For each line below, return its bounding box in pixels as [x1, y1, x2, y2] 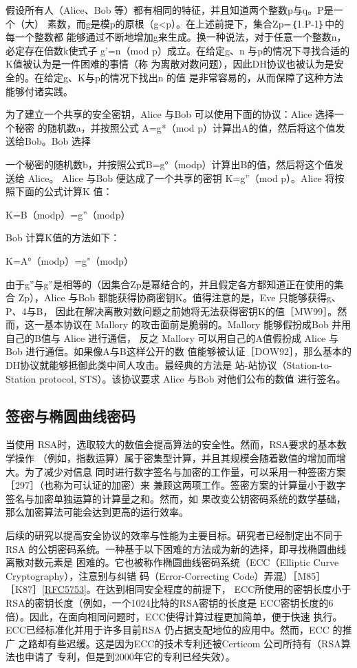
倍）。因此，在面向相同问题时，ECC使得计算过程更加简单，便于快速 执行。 [6, 609, 343, 623]
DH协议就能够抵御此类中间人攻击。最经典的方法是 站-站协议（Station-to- [6, 358, 332, 372]
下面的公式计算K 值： [14, 184, 113, 199]
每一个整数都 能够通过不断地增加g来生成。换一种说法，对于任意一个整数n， [6, 30, 347, 44]
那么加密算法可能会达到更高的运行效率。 [6, 505, 188, 519]
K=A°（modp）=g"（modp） [6, 253, 133, 267]
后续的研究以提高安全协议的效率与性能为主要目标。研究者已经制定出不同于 [6, 528, 343, 543]
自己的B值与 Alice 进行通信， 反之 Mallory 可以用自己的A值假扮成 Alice [6, 330, 326, 345]
